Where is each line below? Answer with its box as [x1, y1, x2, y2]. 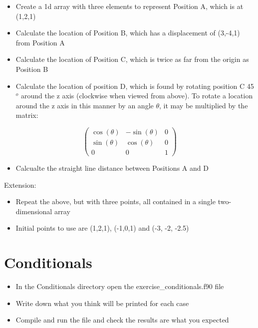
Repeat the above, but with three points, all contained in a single [15, 196, 216, 207]
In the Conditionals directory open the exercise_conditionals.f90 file [15, 281, 224, 292]
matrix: [15, 110, 38, 120]
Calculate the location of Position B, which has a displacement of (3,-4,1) [15, 27, 240, 38]
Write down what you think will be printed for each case [15, 298, 189, 308]
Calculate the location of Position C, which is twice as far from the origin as [15, 54, 249, 64]
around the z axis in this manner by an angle [15, 100, 154, 110]
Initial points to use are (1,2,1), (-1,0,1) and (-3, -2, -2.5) [15, 223, 189, 233]
